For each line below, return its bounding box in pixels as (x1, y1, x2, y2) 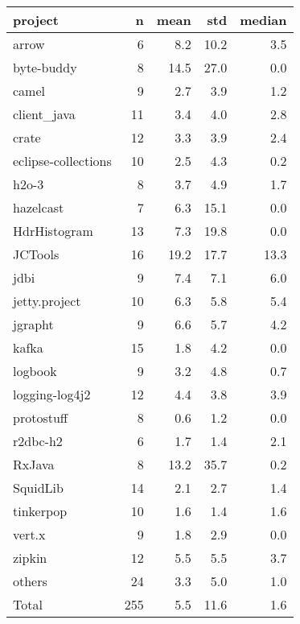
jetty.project (13, 291, 81, 310)
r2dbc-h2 (13, 432, 63, 450)
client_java (13, 105, 76, 123)
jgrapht (13, 315, 54, 333)
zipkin (13, 548, 47, 567)
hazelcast (13, 198, 64, 217)
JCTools (13, 245, 60, 263)
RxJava (13, 455, 55, 473)
